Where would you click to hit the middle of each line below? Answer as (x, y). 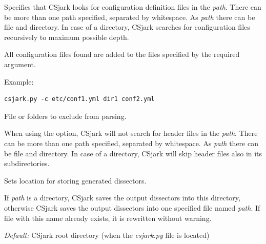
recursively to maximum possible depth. (67, 37)
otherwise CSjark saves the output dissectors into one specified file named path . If (132, 207)
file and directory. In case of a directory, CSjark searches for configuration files (127, 27)
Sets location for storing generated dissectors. (75, 180)
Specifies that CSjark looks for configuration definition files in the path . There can (133, 7)
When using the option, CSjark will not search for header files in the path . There (131, 133)
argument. (20, 64)
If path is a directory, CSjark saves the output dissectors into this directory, (122, 198)
